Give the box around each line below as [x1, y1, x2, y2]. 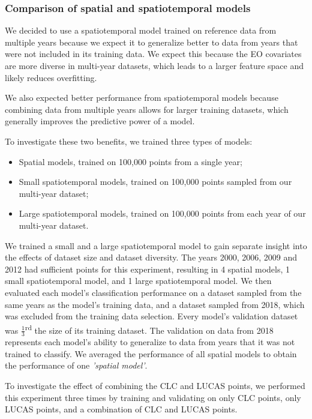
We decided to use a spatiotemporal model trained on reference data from [5, 24, 277, 37]
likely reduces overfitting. [5, 71, 97, 83]
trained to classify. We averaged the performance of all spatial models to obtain [5, 347, 297, 360]
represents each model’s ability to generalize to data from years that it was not [5, 336, 295, 348]
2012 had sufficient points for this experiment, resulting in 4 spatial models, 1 [5, 262, 290, 275]
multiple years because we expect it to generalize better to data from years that [5, 35, 298, 48]
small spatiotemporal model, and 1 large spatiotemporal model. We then [5, 274, 272, 287]
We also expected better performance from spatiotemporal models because [5, 91, 278, 104]
